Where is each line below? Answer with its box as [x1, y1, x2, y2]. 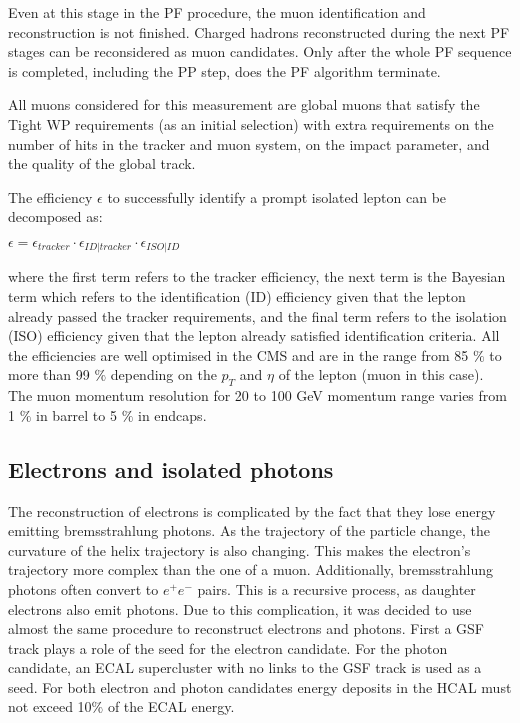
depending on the [110, 364, 217, 385]
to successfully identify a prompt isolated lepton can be [107, 186, 447, 207]
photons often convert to [8, 578, 159, 599]
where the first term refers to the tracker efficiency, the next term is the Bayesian [8, 266, 506, 287]
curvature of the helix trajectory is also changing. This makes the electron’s [8, 539, 471, 560]
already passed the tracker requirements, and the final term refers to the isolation [8, 305, 507, 326]
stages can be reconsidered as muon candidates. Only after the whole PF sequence [8, 41, 512, 62]
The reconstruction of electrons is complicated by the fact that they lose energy [8, 500, 496, 521]
